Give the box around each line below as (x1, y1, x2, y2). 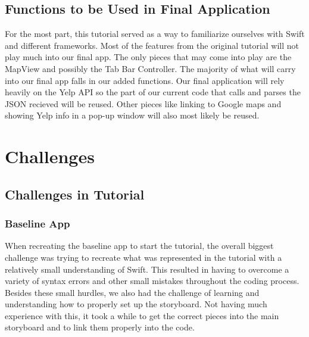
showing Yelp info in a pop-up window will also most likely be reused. (5, 109, 260, 121)
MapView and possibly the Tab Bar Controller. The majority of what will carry (5, 62, 296, 74)
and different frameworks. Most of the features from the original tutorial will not (5, 39, 299, 51)
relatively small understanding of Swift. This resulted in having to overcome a (5, 263, 289, 275)
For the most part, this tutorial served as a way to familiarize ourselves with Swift (5, 27, 305, 40)
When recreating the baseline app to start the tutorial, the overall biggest (5, 239, 274, 252)
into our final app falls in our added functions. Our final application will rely (5, 74, 285, 86)
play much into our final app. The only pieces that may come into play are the (5, 51, 292, 63)
